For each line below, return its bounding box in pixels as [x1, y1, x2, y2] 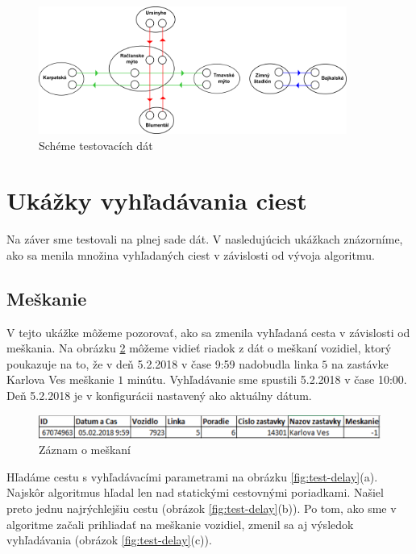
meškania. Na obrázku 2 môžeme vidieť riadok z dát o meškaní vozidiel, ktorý [6, 339, 392, 356]
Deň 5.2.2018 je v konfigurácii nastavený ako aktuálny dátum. [6, 387, 312, 404]
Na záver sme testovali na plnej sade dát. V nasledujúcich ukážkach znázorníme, [6, 231, 403, 248]
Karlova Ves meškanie [6, 371, 114, 388]
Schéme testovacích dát [39, 136, 153, 153]
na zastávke [331, 355, 389, 372]
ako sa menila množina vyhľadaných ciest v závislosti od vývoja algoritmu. [6, 246, 375, 263]
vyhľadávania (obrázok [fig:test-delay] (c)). [6, 531, 212, 548]
